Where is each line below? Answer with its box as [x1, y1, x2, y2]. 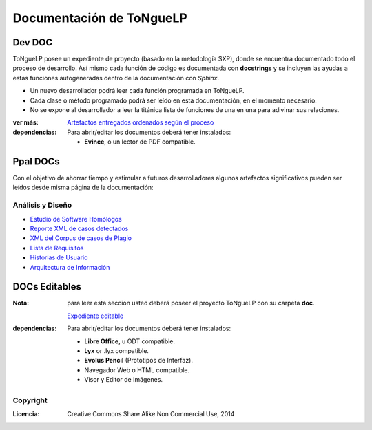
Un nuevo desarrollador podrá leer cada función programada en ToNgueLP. [30, 87, 245, 95]
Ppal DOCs [12, 155, 60, 167]
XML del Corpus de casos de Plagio [30, 234, 132, 242]
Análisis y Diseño [12, 200, 72, 210]
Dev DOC [12, 36, 53, 48]
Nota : [12, 299, 30, 308]
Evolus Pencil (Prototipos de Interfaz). [84, 356, 193, 365]
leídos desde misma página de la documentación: [12, 183, 154, 192]
